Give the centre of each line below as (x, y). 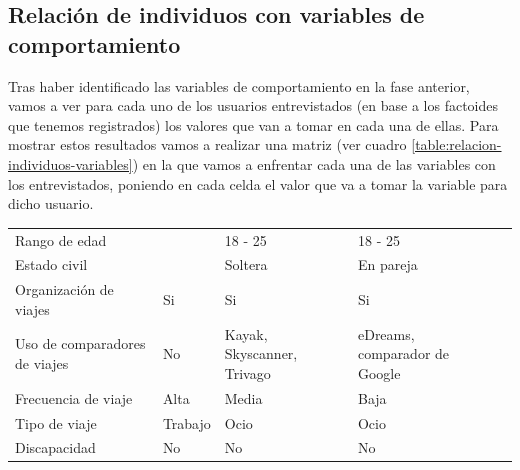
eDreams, (386, 333)
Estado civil (51, 264)
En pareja (387, 264)
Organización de (64, 289)
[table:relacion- (456, 144)
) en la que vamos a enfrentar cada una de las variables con (314, 163)
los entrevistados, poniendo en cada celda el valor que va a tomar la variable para (258, 183)
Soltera (246, 264)
